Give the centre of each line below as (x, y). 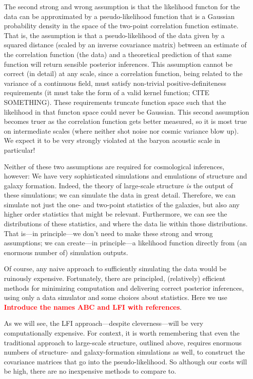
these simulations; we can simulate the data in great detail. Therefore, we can (120, 195)
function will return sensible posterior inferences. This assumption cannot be (118, 64)
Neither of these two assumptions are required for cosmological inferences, (114, 166)
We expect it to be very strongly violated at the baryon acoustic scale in (112, 140)
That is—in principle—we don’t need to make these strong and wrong (108, 233)
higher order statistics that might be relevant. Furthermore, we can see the (116, 214)
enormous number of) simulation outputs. (66, 252)
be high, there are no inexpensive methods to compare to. (90, 371)
